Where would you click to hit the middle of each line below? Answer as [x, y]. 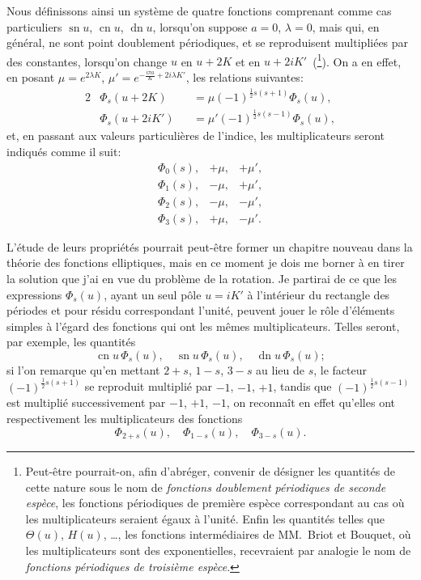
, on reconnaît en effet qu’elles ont [310, 402]
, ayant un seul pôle [153, 294]
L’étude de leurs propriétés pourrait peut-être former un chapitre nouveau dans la [210, 246]
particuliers [34, 26]
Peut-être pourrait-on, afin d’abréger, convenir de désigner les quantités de [210, 471]
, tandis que [302, 386]
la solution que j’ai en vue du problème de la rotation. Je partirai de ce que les [202, 278]
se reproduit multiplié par [148, 386]
